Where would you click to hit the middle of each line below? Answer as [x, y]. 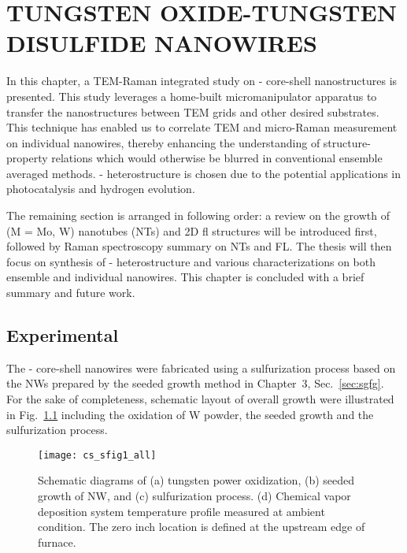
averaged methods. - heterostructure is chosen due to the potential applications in [204, 173]
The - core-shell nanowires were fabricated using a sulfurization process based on [201, 367]
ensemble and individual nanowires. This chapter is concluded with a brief [185, 277]
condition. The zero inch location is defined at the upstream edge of [202, 527]
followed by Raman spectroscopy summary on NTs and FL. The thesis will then [199, 246]
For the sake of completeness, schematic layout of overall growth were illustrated [200, 399]
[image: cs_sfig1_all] [97, 455]
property [27, 158]
